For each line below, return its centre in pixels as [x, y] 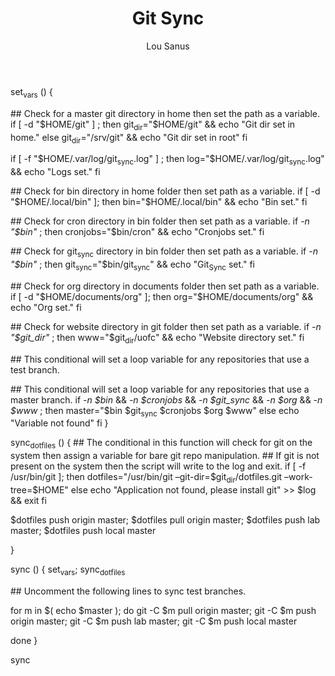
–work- [298, 477]
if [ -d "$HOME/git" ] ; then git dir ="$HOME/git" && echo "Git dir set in [153, 125]
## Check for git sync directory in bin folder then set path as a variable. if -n [164, 252]
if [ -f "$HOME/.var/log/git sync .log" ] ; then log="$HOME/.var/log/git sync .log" [167, 160]
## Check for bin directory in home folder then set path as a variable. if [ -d [165, 191]
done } [24, 640]
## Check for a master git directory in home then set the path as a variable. [165, 113]
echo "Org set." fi [46, 307]
